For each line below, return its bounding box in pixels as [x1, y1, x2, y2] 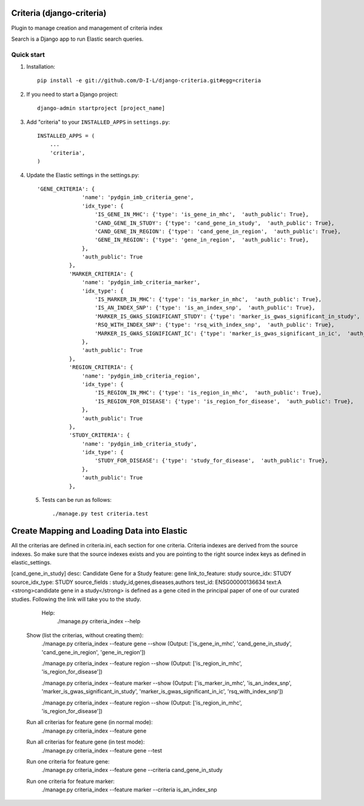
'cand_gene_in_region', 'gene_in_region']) [41, 648, 146, 655]
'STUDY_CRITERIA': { [69, 432, 130, 439]
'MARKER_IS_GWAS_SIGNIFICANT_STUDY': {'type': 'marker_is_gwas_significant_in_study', [94, 313, 360, 320]
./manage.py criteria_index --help [56, 618, 141, 625]
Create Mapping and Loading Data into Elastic [11, 526, 188, 537]
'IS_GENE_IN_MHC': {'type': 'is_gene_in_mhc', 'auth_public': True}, [94, 211, 309, 218]
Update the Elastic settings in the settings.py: [26, 171, 140, 178]
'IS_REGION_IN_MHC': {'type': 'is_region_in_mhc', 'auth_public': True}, [94, 389, 322, 396]
